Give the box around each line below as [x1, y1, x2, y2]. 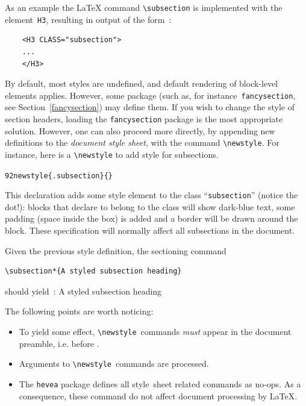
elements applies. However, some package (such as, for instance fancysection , [5, 89, 296, 101]
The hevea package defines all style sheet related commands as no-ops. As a [19, 377, 301, 390]
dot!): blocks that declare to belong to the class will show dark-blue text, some [5, 200, 295, 213]
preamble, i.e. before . [19, 337, 99, 349]
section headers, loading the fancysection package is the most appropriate [5, 112, 283, 125]
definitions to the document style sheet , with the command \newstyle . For [5, 136, 279, 149]
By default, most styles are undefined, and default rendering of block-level [5, 77, 278, 90]
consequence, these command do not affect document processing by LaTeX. [19, 389, 298, 402]
